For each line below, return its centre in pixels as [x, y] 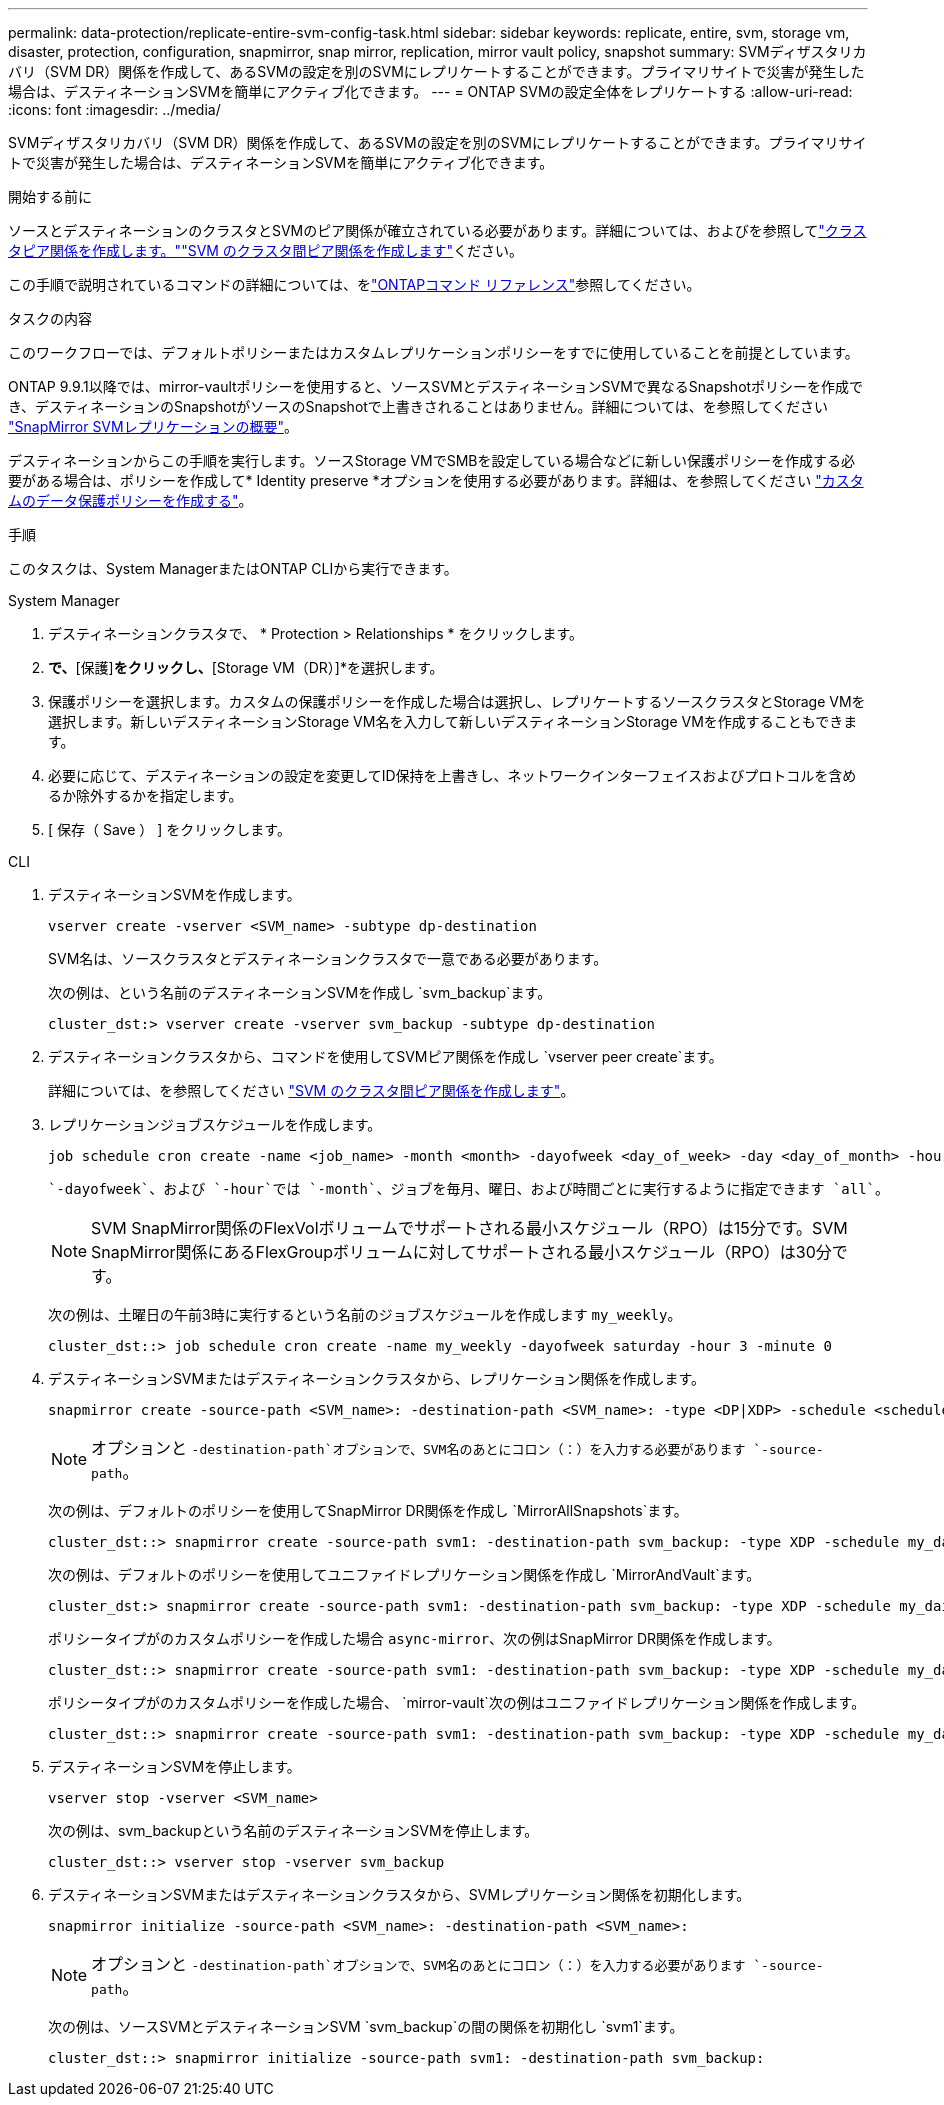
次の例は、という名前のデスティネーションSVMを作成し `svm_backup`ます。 [300, 992]
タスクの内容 [50, 318]
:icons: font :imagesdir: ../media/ [114, 109]
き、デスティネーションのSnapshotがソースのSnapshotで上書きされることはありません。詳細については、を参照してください [418, 406]
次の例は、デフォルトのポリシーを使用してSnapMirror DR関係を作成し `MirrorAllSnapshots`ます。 [368, 1510]
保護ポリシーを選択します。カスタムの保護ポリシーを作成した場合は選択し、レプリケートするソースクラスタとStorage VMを [457, 701]
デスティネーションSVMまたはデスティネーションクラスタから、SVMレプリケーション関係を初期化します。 [399, 1894]
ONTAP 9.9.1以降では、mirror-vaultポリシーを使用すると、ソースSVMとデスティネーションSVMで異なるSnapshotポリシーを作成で [436, 386]
